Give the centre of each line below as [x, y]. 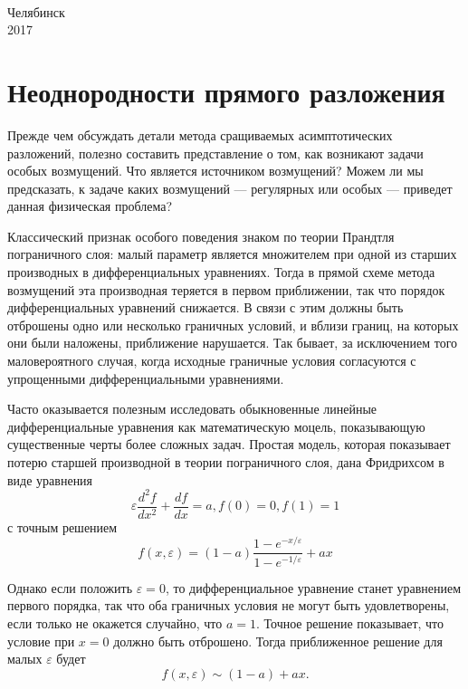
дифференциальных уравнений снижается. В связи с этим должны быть [205, 307]
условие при [41, 641]
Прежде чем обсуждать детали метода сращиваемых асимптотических [200, 134]
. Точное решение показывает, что [350, 623]
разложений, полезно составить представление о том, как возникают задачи [215, 153]
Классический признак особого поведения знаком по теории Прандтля [201, 236]
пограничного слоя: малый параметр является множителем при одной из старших [232, 254]
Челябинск [36, 11]
